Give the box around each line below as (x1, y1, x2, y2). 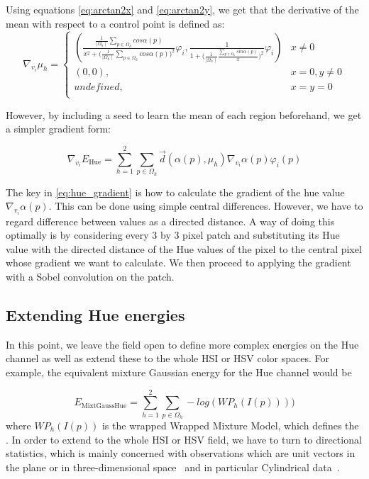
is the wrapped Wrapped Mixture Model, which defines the (101, 418, 359, 433)
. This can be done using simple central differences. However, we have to (48, 198, 363, 213)
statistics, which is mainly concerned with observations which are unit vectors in (6, 446, 356, 461)
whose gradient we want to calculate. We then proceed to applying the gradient (6, 255, 351, 270)
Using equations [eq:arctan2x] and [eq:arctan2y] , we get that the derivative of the (6, 2, 359, 16)
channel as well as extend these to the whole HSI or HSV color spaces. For (6, 351, 330, 366)
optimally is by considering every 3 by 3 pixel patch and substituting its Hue (6, 227, 340, 242)
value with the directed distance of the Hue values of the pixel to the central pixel (6, 241, 362, 256)
